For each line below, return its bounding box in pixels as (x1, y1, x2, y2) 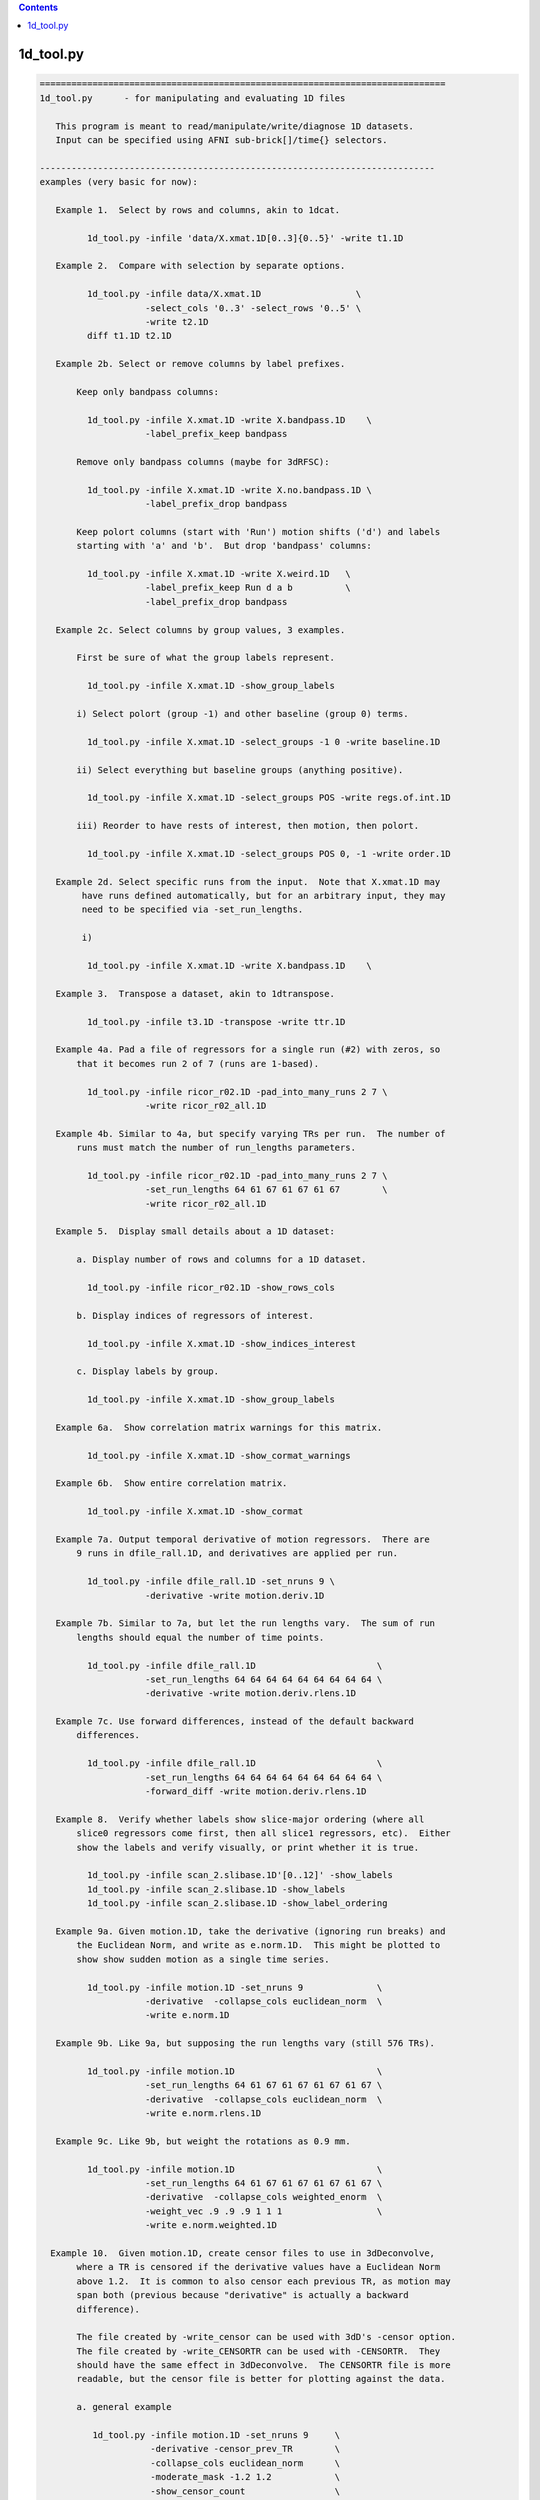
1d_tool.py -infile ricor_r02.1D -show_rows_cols (86, 1281, 335, 1293)
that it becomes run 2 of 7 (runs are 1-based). (76, 1058, 320, 1069)
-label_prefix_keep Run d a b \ (145, 582, 351, 594)
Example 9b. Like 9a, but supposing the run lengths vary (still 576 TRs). (55, 2038, 435, 2049)
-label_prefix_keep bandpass (145, 428, 288, 440)
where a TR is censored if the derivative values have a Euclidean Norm (76, 2261, 441, 2273)
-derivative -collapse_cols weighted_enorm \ (145, 2191, 383, 2203)
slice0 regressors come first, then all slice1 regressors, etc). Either (76, 1828, 452, 1839)
